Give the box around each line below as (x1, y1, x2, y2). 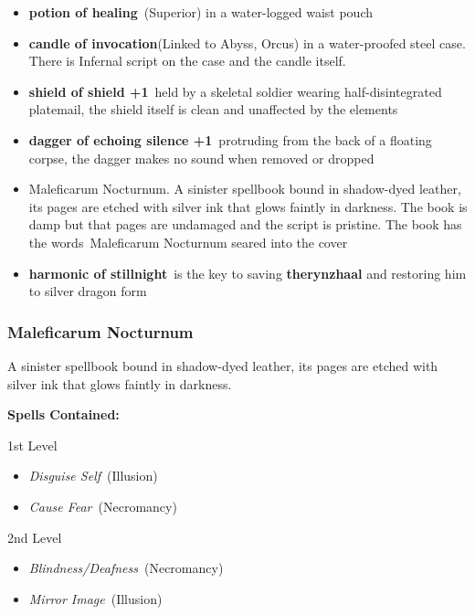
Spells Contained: (7, 405, 120, 424)
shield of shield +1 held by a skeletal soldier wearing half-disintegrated (28, 81, 442, 101)
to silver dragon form (28, 281, 147, 301)
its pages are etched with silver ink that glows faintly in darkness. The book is (28, 196, 468, 216)
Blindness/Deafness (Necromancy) (28, 558, 224, 578)
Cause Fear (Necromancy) (28, 496, 177, 515)
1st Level (7, 435, 58, 454)
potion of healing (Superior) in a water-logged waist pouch (28, 3, 373, 21)
